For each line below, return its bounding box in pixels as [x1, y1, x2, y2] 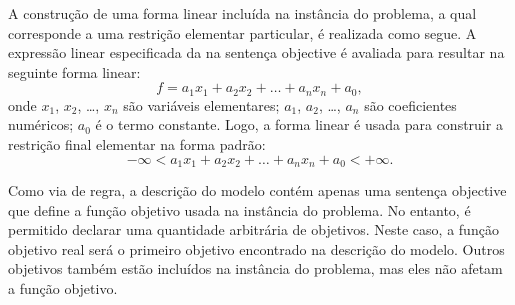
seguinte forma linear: [8, 61, 141, 82]
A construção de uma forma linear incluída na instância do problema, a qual [8, 3, 477, 23]
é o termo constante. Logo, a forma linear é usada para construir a [95, 114, 503, 135]
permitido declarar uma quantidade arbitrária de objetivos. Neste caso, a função [8, 219, 499, 240]
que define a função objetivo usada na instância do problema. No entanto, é [8, 199, 471, 220]
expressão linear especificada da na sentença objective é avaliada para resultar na [8, 42, 505, 63]
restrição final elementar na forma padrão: [8, 134, 266, 155]
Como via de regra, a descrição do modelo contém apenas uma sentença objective [8, 180, 507, 201]
